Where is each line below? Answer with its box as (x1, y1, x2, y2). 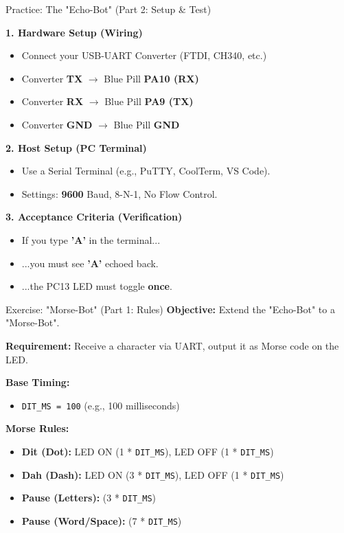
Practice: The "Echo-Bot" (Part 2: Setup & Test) (5, 2, 211, 16)
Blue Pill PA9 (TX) (104, 94, 194, 109)
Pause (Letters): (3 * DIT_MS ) (21, 490, 156, 505)
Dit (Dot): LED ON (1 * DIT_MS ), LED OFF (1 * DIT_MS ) (21, 444, 274, 458)
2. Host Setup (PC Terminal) (5, 140, 147, 155)
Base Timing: (5, 375, 70, 389)
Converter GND (21, 117, 93, 131)
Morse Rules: (5, 421, 69, 435)
